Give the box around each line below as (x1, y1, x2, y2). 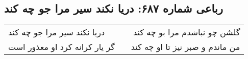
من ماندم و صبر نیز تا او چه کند (131, 41, 240, 53)
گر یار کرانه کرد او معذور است (8, 41, 115, 53)
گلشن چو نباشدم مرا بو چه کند (133, 26, 240, 38)
